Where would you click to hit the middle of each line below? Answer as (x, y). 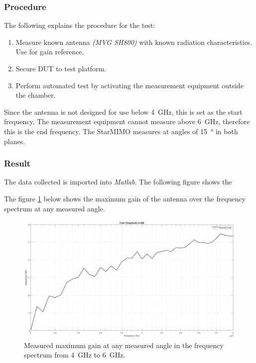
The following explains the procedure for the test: (80, 25)
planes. (15, 141)
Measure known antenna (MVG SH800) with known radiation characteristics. (134, 42)
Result (17, 163)
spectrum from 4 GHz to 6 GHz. (75, 355)
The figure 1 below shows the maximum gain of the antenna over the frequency (125, 198)
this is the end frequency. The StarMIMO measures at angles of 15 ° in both (121, 131)
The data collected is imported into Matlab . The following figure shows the (118, 182)
